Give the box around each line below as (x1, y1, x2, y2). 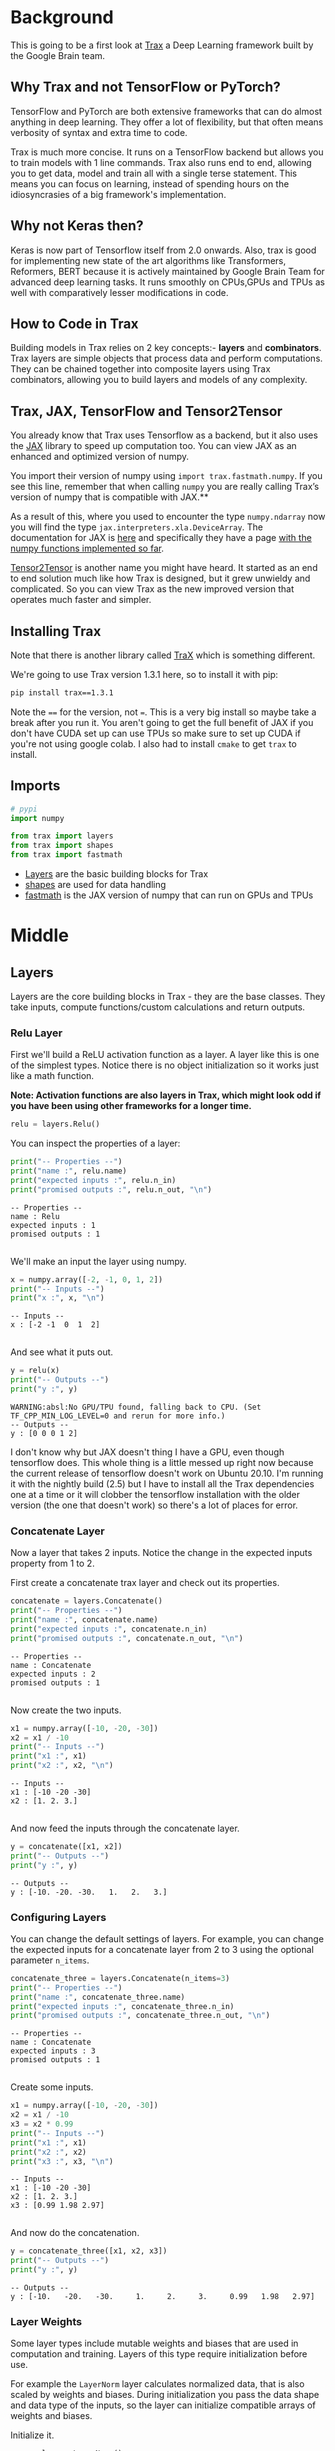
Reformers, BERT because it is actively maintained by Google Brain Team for (10, 265, 325, 277)
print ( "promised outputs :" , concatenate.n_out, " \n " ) (10, 1633, 244, 1643)
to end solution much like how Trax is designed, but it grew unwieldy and (10, 572, 311, 585)
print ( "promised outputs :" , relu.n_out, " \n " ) (10, 1184, 213, 1195)
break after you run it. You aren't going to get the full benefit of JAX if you (10, 716, 314, 728)
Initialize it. (10, 2429, 55, 2441)
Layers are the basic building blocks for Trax (24, 868, 209, 880)
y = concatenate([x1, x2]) (10, 1842, 123, 1852)
